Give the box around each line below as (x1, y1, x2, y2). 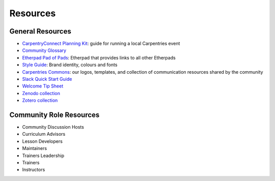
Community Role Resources (9, 111, 100, 119)
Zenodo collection (22, 90, 61, 96)
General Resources (9, 27, 71, 36)
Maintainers (22, 145, 47, 152)
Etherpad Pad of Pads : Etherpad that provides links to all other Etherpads (22, 54, 176, 61)
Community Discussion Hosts (22, 124, 84, 130)
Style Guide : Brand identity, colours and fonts (22, 62, 118, 68)
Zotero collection (22, 97, 58, 104)
